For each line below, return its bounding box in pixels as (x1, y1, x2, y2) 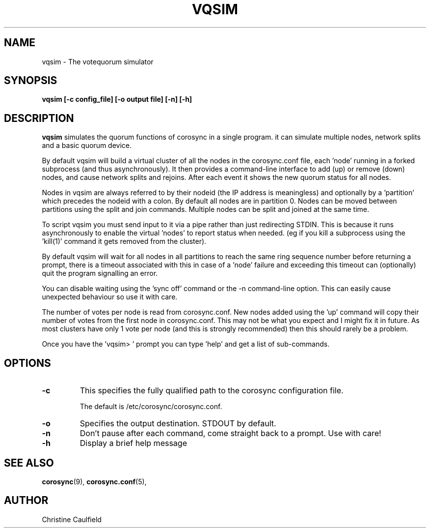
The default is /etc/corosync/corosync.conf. (80, 402, 222, 411)
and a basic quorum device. (42, 141, 132, 150)
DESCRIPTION (4, 112, 74, 124)
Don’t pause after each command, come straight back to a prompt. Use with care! (80, 428, 381, 439)
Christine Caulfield (42, 515, 102, 524)
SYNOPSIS (4, 74, 57, 87)
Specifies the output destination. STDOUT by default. (80, 418, 276, 429)
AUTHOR (4, 494, 49, 507)
